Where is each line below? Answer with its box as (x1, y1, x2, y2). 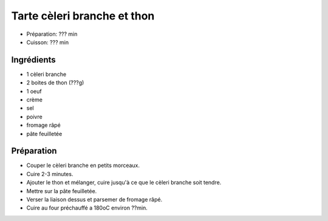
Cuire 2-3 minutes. (26, 170, 73, 177)
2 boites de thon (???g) (26, 79, 84, 86)
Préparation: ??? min (26, 30, 78, 38)
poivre (26, 113, 43, 120)
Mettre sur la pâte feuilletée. (26, 187, 97, 194)
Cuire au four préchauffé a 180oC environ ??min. (26, 204, 148, 212)
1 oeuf (26, 87, 42, 95)
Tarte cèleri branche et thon (11, 9, 155, 22)
